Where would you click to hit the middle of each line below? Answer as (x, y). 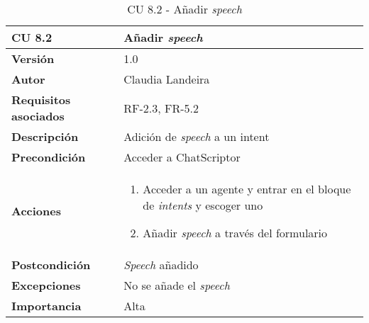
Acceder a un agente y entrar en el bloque (247, 189)
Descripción (45, 136)
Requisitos (41, 100)
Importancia (46, 306)
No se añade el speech (177, 285)
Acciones (36, 211)
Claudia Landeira (167, 79)
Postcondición (51, 265)
